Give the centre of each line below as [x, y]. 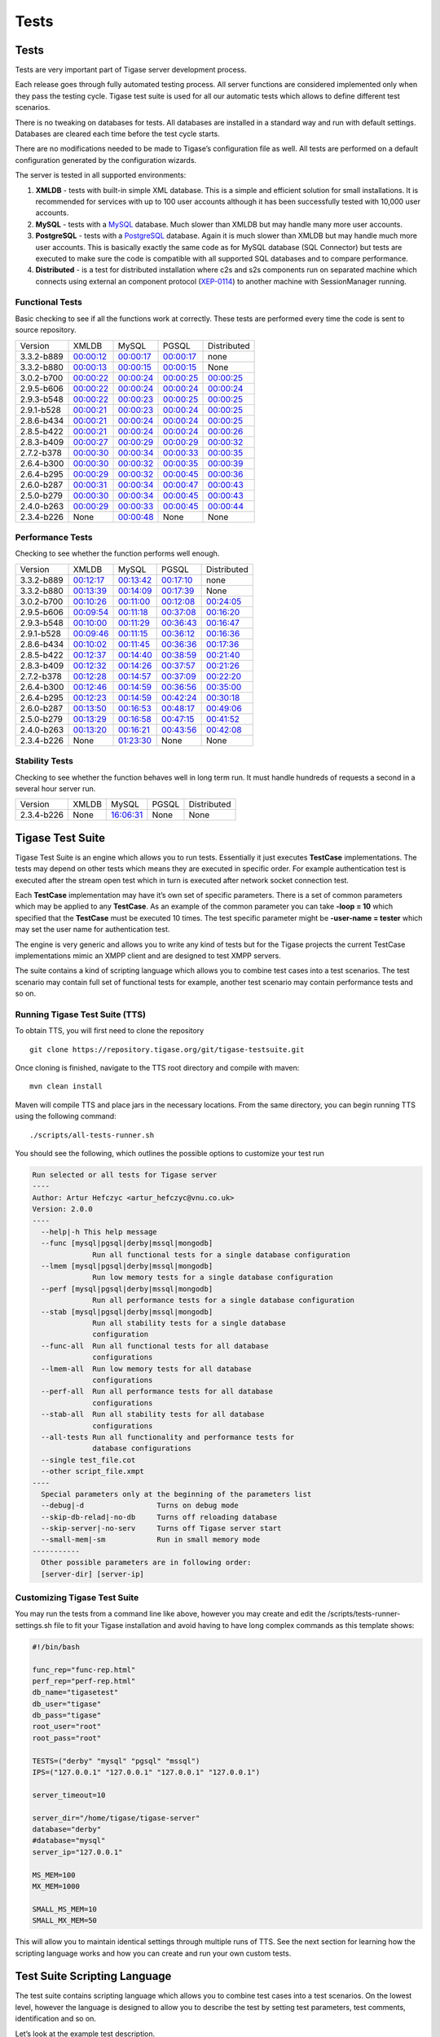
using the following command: [66, 1116]
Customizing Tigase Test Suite [77, 1597]
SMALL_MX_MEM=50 [65, 1920]
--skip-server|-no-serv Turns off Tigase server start [161, 1529]
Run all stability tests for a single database [189, 1323]
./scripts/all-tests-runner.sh [92, 1135]
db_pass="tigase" [67, 1716]
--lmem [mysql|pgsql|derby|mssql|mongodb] [127, 1266]
